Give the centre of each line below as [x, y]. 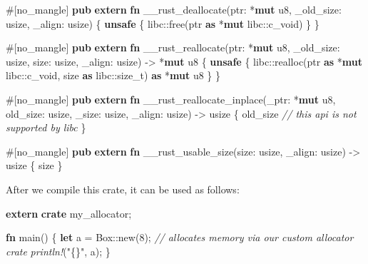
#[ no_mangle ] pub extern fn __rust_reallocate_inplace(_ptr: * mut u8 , [171, 99]
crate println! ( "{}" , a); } [58, 251]
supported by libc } [46, 127]
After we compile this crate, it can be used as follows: [123, 189]
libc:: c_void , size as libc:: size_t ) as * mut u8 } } [113, 75]
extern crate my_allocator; [69, 213]
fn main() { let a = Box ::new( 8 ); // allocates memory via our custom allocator [180, 237]
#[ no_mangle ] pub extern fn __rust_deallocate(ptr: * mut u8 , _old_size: [174, 9]
